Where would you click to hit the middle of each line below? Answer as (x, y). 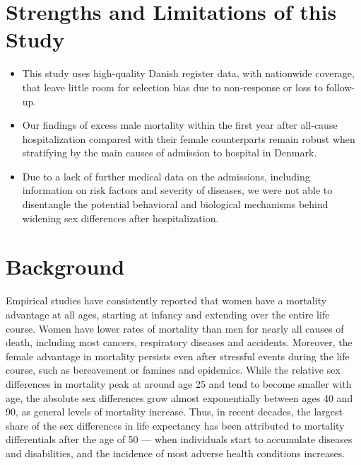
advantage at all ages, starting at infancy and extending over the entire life (168, 314)
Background (65, 266)
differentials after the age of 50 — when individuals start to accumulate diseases (179, 439)
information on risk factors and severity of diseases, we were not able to (177, 190)
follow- (341, 87)
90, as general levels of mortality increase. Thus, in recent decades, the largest (174, 412)
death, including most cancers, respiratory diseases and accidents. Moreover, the (179, 342)
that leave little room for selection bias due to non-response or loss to (173, 87)
